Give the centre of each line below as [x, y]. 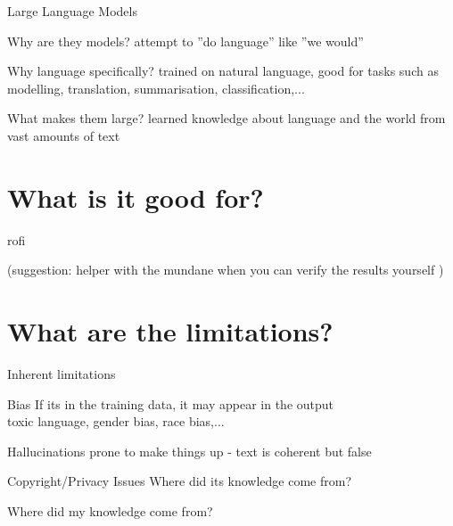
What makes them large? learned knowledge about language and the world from [226, 118]
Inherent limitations [62, 374]
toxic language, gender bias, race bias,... [116, 421]
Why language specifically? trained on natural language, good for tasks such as [223, 71]
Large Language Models [72, 11]
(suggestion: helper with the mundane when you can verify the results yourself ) [226, 270]
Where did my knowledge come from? [110, 510]
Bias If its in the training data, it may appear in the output [171, 403]
